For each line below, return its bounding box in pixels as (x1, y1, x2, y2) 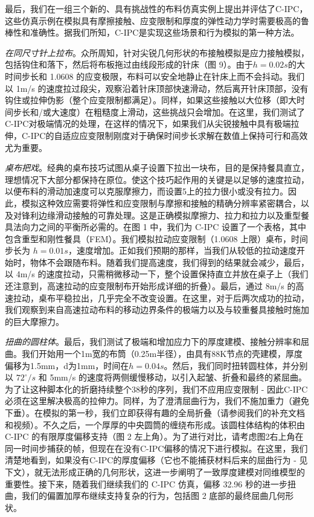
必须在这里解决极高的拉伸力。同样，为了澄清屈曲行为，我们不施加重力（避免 (5, 394, 309, 407)
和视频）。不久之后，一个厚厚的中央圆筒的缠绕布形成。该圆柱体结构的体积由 (5, 418, 305, 431)
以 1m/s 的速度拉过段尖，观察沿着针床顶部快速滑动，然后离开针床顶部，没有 (5, 82, 309, 94)
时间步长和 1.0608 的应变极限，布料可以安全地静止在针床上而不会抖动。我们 (5, 69, 305, 82)
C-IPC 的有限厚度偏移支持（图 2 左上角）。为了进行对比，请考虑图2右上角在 (5, 430, 304, 443)
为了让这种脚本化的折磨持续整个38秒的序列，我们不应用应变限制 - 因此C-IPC (5, 382, 308, 395)
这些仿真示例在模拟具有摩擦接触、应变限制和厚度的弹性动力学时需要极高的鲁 (5, 14, 309, 27)
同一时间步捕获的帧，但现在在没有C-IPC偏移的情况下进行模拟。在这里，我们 (5, 442, 308, 454)
